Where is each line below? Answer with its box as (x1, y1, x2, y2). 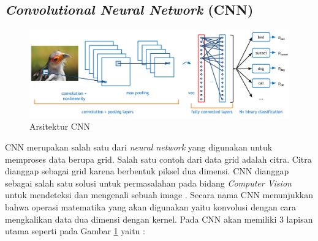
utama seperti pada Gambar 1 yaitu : (5, 224, 145, 237)
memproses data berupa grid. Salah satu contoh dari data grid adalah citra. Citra (5, 152, 312, 165)
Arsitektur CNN (29, 120, 90, 133)
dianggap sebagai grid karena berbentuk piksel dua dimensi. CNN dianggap (5, 165, 289, 177)
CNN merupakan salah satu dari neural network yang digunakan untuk (5, 140, 273, 153)
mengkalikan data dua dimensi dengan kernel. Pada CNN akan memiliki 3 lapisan (5, 212, 313, 225)
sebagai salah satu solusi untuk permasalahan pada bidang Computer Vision (5, 176, 292, 189)
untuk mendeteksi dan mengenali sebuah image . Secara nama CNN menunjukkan (5, 188, 314, 201)
